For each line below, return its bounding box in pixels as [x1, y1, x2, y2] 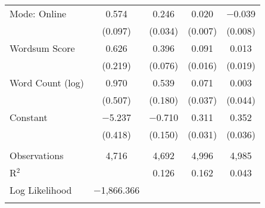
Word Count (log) [10, 76, 84, 89]
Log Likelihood [10, 183, 72, 197]
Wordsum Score [10, 41, 75, 55]
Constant [10, 110, 48, 124]
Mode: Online [10, 7, 67, 20]
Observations [10, 148, 64, 162]
